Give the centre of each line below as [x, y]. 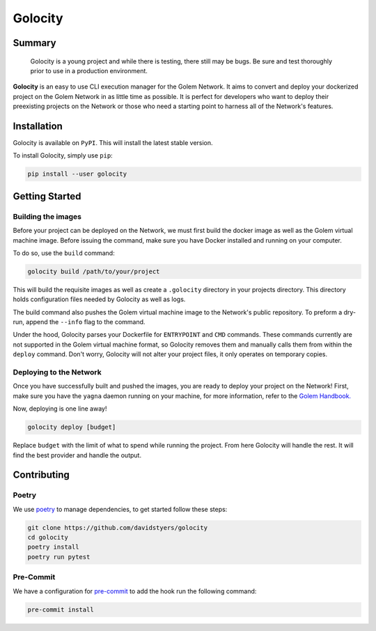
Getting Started [47, 196]
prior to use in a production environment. [89, 70]
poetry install [53, 547]
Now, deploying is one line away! [60, 409]
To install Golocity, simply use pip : [63, 155]
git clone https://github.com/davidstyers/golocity [118, 527]
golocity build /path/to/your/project [94, 271]
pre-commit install [61, 609]
